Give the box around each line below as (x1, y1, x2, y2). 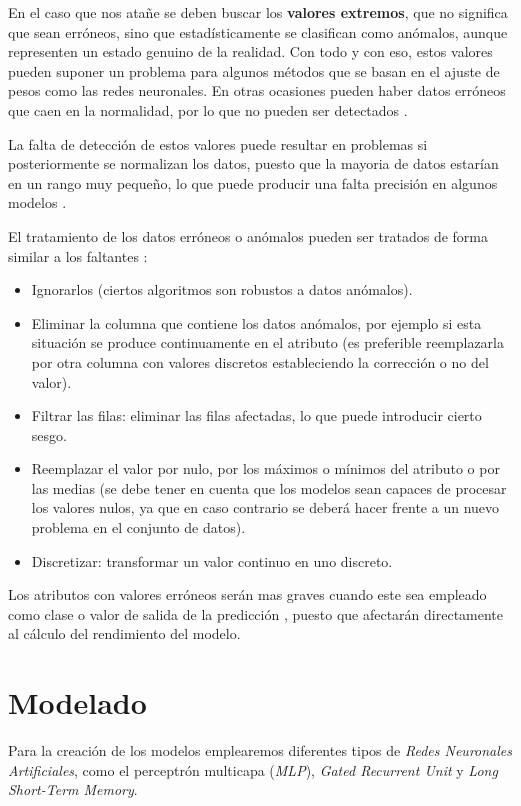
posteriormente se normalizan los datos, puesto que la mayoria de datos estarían (8, 153, 499, 174)
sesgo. (31, 424, 67, 445)
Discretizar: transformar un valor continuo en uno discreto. (31, 550, 393, 571)
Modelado (8, 682, 147, 723)
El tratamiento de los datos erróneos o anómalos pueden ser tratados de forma (8, 225, 488, 246)
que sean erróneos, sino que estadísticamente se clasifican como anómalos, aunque (8, 21, 508, 42)
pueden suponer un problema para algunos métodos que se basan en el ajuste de (8, 60, 500, 81)
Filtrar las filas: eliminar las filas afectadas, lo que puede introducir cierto (31, 405, 482, 426)
